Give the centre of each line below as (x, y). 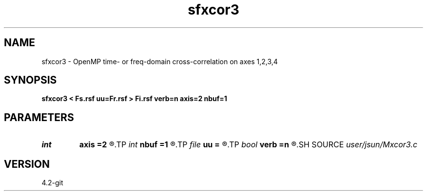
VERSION (27, 164)
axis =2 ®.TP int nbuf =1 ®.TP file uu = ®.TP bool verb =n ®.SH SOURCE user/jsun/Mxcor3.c (248, 145)
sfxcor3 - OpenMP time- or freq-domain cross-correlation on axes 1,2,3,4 (160, 61)
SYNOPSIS (30, 80)
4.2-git (52, 183)
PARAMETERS (39, 117)
